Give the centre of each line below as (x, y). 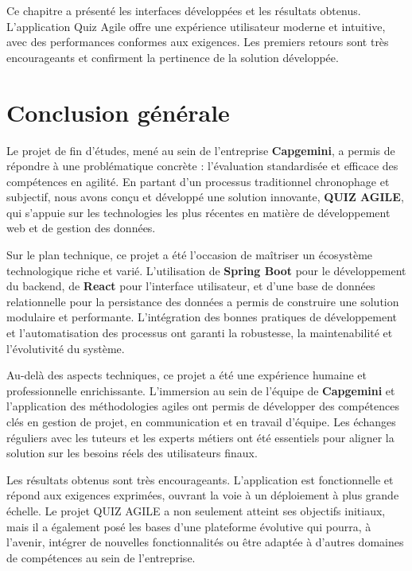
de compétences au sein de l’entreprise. (101, 557)
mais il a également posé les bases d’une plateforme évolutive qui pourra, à (189, 526)
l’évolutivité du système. (66, 348)
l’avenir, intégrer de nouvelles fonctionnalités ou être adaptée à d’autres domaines (205, 542)
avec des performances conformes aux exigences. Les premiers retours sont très (198, 42)
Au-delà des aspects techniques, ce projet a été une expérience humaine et (187, 375)
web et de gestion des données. (81, 228)
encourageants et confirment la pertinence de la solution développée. (173, 57)
